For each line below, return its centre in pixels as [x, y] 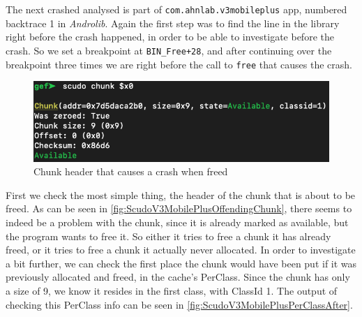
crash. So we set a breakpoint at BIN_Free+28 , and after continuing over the [169, 50]
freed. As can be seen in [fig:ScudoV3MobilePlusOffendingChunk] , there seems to [179, 208]
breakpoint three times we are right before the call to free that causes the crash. [179, 64]
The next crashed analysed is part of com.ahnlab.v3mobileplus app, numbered [176, 9]
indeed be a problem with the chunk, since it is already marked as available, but [177, 222]
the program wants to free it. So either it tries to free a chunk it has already [168, 236]
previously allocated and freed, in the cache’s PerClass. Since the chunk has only [178, 277]
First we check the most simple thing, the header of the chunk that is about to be [181, 194]
